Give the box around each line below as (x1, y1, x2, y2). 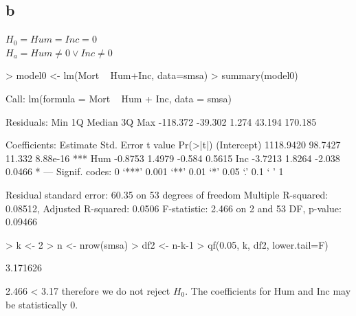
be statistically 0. (5, 297, 78, 311)
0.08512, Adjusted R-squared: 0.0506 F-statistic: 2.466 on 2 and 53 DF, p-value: (5, 201, 342, 215)
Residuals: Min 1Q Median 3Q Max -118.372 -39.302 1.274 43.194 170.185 (5, 114, 317, 128)
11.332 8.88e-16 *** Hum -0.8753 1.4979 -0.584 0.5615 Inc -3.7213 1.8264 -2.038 (5, 150, 340, 165)
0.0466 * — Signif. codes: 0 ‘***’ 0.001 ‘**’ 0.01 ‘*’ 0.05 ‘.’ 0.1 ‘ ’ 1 (5, 164, 284, 179)
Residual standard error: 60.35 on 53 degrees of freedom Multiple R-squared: (5, 187, 329, 201)
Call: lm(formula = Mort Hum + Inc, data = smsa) (5, 91, 232, 105)
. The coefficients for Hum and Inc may (185, 283, 351, 297)
